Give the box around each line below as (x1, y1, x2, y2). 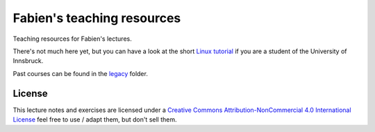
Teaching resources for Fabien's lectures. (12, 35, 132, 43)
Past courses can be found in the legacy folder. (12, 69, 149, 77)
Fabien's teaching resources (12, 10, 181, 26)
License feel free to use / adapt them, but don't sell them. (12, 115, 177, 124)
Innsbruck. (12, 57, 44, 65)
